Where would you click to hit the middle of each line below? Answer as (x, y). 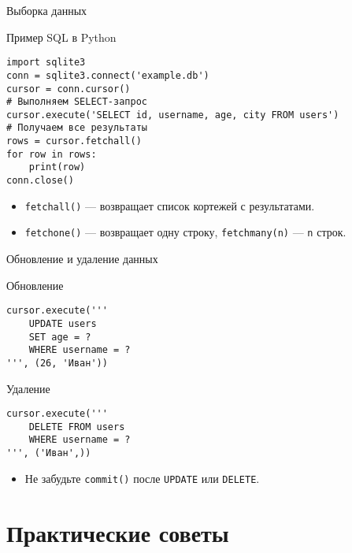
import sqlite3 (46, 63)
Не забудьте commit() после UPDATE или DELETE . (142, 478)
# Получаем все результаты (77, 128)
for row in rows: (52, 154)
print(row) (57, 167)
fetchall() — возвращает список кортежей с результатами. (170, 205)
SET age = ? (60, 337)
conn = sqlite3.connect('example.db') (108, 75)
